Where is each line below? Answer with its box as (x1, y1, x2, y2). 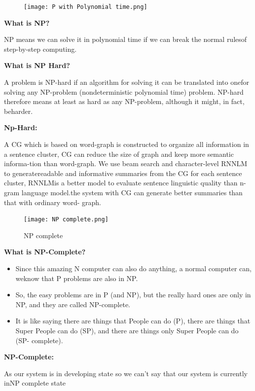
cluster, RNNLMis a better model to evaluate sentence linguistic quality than (4, 178, 238, 188)
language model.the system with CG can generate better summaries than (21, 187, 243, 197)
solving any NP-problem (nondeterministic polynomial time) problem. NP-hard (4, 86, 244, 97)
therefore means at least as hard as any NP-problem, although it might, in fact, (4, 96, 245, 107)
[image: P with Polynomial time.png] (24, 3, 147, 10)
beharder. (4, 106, 33, 116)
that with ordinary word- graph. (4, 197, 101, 207)
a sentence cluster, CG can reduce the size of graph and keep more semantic (4, 148, 234, 159)
